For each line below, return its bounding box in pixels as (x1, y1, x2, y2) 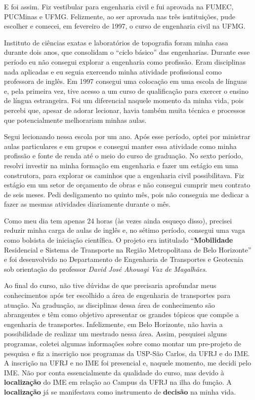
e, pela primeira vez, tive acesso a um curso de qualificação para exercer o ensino (4, 85, 249, 96)
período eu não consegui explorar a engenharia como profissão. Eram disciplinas (4, 56, 246, 67)
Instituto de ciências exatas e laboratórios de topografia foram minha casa (4, 37, 228, 47)
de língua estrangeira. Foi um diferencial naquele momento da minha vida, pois (4, 95, 244, 106)
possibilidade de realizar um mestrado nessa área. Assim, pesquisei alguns (4, 328, 227, 339)
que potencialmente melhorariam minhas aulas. (4, 114, 147, 125)
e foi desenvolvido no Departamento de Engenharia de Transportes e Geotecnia (4, 254, 244, 264)
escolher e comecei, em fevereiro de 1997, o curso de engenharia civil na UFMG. (4, 21, 246, 31)
